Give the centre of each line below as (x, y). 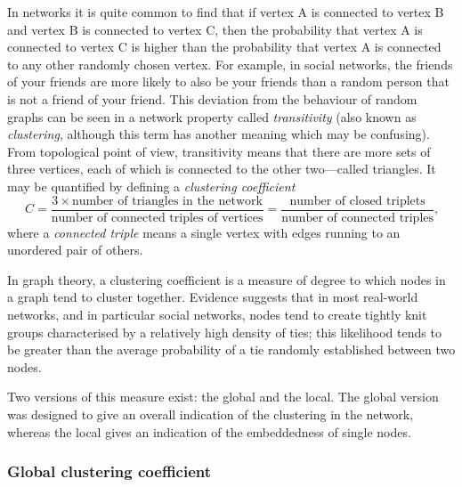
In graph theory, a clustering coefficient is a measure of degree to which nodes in (227, 279)
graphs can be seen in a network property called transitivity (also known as (212, 116)
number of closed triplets (357, 201)
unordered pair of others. (75, 250)
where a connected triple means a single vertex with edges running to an (204, 232)
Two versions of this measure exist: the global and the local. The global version (223, 397)
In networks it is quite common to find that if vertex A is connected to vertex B (226, 12)
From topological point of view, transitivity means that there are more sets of (219, 151)
